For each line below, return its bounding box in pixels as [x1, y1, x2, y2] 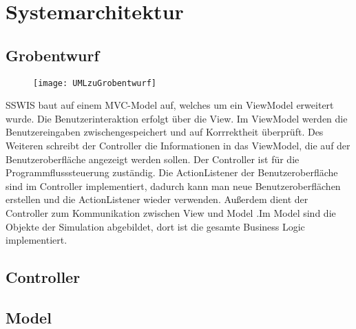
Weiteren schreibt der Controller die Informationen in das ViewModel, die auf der [6, 138, 350, 153]
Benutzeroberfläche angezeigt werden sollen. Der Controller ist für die [6, 151, 300, 166]
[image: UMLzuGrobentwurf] [33, 78, 156, 88]
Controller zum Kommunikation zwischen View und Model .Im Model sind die [6, 205, 336, 220]
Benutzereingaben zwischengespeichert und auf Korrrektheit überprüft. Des [6, 125, 324, 139]
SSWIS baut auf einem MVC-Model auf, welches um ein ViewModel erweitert [6, 98, 334, 112]
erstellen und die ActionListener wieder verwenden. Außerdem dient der [6, 192, 308, 206]
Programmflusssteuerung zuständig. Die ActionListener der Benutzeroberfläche [6, 165, 338, 180]
